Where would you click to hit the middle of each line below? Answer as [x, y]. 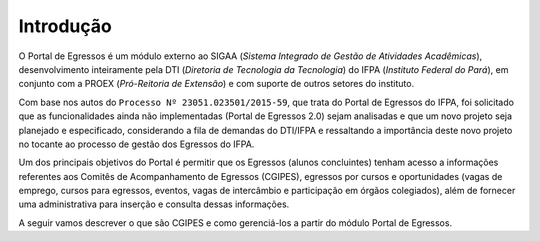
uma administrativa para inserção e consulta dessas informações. [154, 204]
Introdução [65, 26]
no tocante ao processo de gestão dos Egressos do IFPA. [136, 144]
